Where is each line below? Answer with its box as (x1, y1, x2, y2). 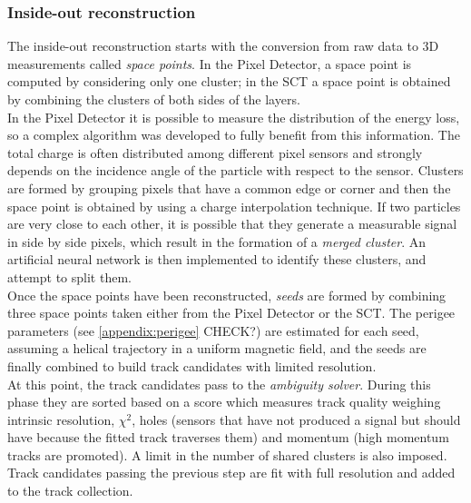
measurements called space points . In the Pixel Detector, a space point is (7, 54, 412, 73)
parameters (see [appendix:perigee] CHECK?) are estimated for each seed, (7, 321, 419, 340)
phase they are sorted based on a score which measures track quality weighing (7, 392, 441, 411)
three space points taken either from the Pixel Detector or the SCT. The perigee (7, 303, 456, 322)
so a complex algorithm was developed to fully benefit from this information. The (7, 125, 460, 144)
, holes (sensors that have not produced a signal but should (132, 409, 461, 429)
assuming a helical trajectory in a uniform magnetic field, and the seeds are (7, 339, 427, 358)
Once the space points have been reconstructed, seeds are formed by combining (7, 285, 446, 304)
